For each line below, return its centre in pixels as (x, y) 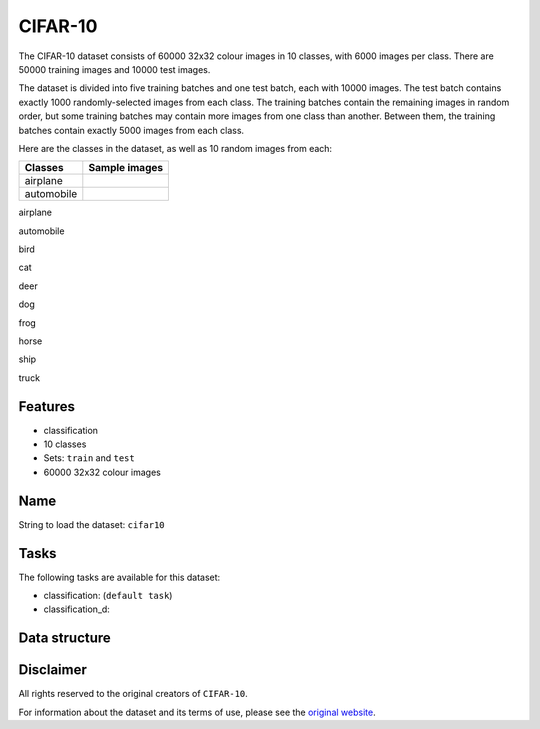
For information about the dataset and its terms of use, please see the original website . (197, 712)
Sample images (126, 168)
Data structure (65, 638)
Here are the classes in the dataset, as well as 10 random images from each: (175, 148)
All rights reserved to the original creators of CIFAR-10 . (133, 694)
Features (46, 406)
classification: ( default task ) (108, 596)
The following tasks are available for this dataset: (119, 577)
